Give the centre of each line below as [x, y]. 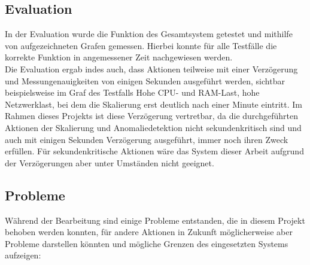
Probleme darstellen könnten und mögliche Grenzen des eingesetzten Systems [147, 243]
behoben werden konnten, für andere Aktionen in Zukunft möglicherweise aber [149, 232]
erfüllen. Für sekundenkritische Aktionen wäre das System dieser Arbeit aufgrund [154, 151]
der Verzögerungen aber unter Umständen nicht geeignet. [110, 162]
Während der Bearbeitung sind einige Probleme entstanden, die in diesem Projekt [155, 220]
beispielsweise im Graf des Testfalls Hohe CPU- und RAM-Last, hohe [132, 92]
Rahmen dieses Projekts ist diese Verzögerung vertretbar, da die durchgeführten [151, 116]
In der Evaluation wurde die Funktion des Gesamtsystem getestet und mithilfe [149, 34]
